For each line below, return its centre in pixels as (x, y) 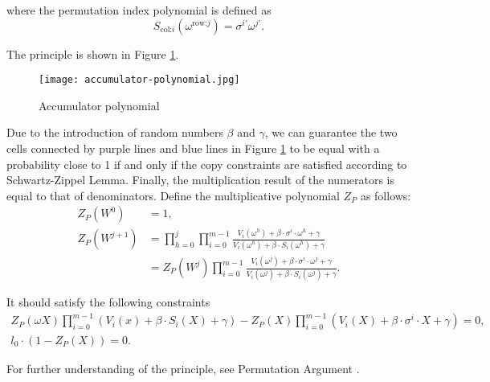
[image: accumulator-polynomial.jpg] (139, 80)
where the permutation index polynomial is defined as (139, 10)
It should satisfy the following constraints (108, 302)
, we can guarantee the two (331, 132)
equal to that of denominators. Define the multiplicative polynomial (173, 195)
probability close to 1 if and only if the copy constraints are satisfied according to (207, 164)
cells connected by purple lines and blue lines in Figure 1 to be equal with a (193, 148)
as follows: (386, 195)
